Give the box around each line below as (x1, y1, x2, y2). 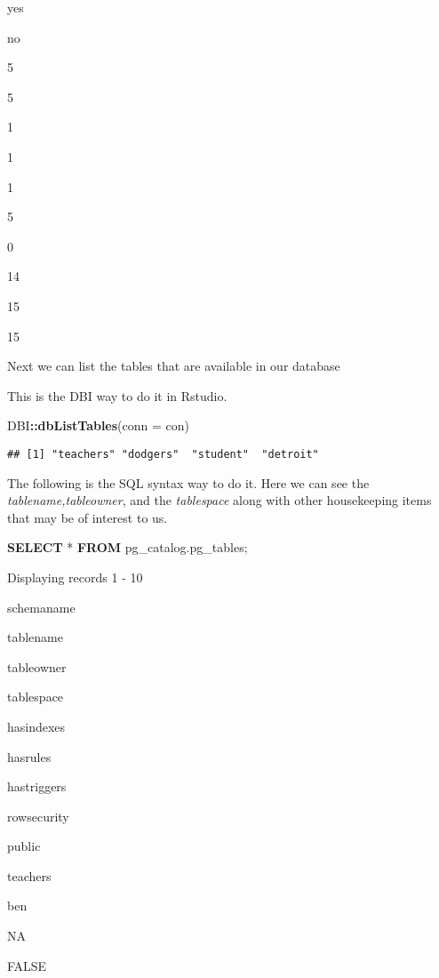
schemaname (7, 597, 76, 616)
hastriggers (7, 777, 67, 796)
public (7, 837, 41, 855)
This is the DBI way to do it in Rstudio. (7, 386, 227, 405)
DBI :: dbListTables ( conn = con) (7, 416, 190, 435)
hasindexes (7, 717, 66, 735)
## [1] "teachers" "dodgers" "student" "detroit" (7, 447, 319, 461)
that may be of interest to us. (7, 508, 168, 526)
